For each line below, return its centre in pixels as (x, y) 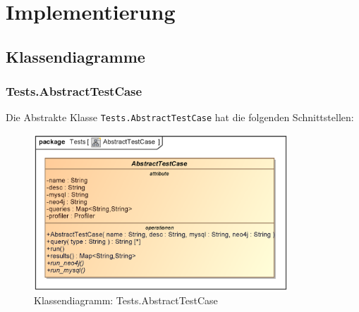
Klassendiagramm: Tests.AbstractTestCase (126, 300)
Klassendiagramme (75, 56)
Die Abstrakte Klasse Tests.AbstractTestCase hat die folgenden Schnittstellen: (180, 117)
